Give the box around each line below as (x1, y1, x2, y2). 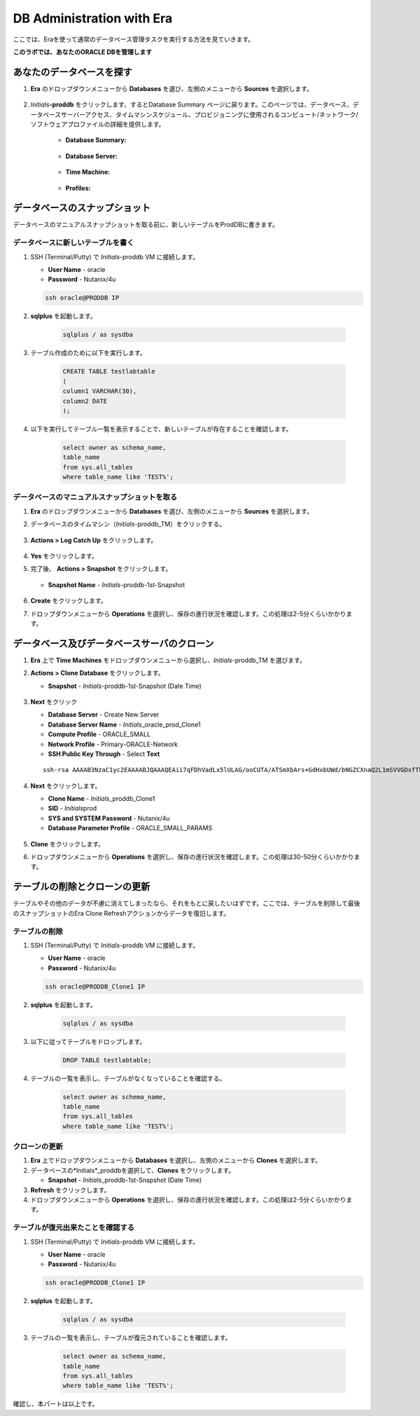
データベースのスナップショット (13, 202, 150, 214)
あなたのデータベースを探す (13, 66, 132, 78)
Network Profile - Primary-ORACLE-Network (48, 740, 178, 748)
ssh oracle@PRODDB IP (45, 294, 120, 302)
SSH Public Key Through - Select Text (48, 750, 160, 758)
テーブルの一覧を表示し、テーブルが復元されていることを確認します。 (30, 1333, 232, 1342)
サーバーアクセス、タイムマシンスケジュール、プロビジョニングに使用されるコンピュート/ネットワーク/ (60, 110, 358, 118)
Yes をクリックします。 (30, 551, 98, 560)
